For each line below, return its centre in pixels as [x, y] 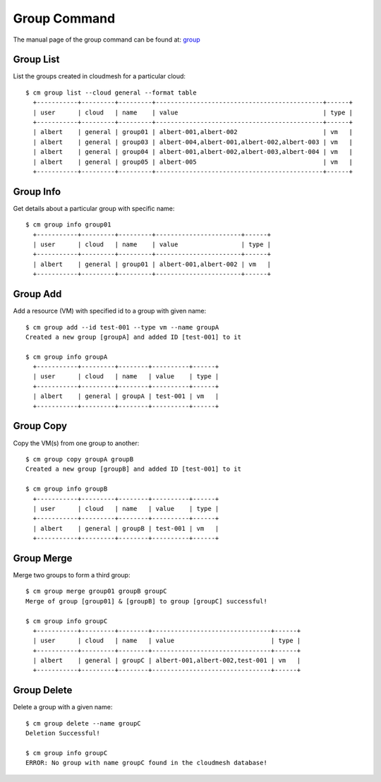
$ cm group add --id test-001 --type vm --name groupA [122, 327]
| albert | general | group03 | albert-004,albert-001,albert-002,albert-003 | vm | [193, 142]
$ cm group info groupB [67, 489]
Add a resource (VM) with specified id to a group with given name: [110, 311]
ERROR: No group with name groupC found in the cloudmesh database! [146, 763]
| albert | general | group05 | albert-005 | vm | [193, 162]
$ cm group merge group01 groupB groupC [96, 591]
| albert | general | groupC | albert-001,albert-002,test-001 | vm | [167, 661]
